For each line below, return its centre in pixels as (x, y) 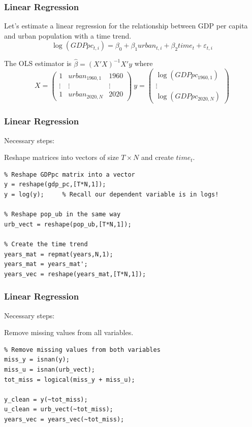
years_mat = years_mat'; (46, 264)
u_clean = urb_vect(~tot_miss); (59, 409)
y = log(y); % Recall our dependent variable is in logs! (112, 194)
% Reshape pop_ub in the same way (62, 215)
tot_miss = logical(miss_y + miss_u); (70, 380)
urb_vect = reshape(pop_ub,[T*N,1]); (68, 224)
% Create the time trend (46, 244)
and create (157, 157)
